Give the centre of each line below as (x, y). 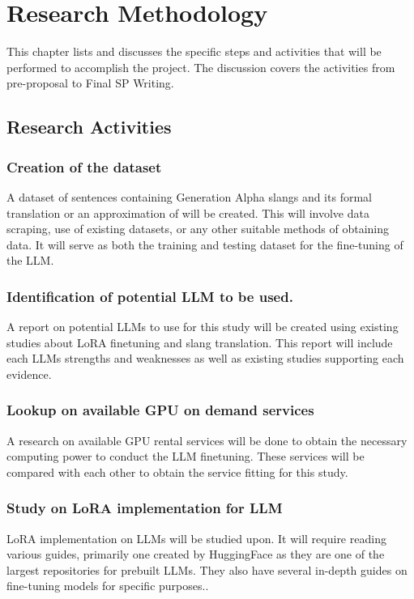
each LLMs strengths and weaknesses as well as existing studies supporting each (205, 358)
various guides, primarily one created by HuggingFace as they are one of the (196, 554)
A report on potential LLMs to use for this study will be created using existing (203, 327)
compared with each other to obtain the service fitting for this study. (177, 472)
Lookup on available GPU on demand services (160, 410)
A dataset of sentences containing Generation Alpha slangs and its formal (189, 196)
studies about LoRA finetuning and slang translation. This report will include (200, 342)
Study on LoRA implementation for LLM (145, 508)
